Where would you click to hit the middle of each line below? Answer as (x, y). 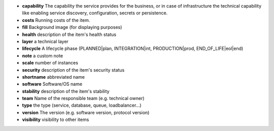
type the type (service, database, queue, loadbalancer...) (82, 105)
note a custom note (43, 55)
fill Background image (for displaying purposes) (72, 27)
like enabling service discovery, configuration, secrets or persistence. (95, 13)
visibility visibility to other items (56, 120)
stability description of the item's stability (66, 91)
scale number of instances (50, 63)
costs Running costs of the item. (56, 20)
